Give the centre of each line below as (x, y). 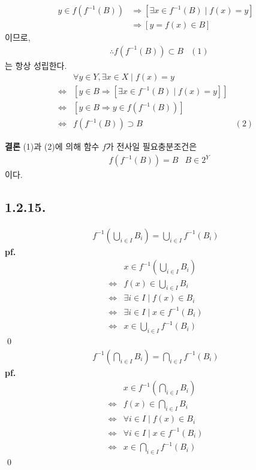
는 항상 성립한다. (36, 65)
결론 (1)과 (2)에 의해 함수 (52, 146)
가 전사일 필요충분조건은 (152, 146)
